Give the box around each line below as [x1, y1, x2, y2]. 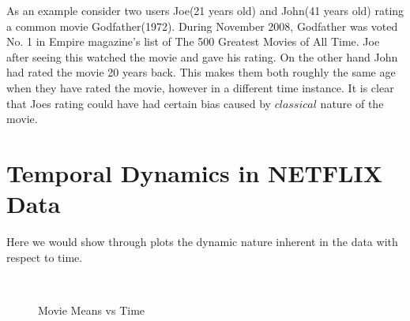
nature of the [320, 95, 384, 111]
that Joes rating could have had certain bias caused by [6, 95, 271, 111]
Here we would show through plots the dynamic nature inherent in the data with [6, 233, 398, 250]
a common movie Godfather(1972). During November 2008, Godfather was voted [6, 17, 398, 34]
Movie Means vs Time [38, 301, 145, 318]
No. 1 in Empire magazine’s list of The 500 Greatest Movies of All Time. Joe [6, 33, 380, 50]
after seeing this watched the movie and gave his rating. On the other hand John [6, 48, 398, 65]
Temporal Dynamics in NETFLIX [6, 156, 383, 188]
